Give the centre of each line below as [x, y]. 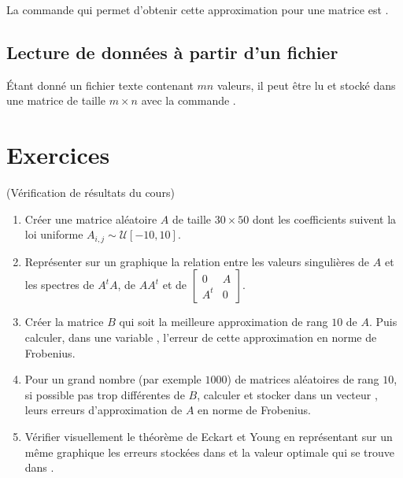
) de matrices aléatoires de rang [303, 379]
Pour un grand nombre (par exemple [113, 379]
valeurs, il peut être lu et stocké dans [306, 85]
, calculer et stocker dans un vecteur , [287, 394]
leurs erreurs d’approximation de [104, 410]
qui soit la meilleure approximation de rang [224, 322]
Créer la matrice [64, 322]
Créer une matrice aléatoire [91, 219]
